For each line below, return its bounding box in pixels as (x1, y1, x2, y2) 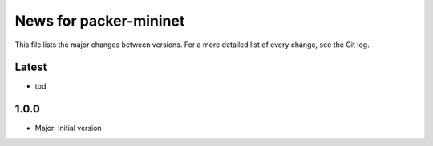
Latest (14, 61, 47, 74)
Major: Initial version (34, 124, 102, 133)
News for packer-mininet (14, 12, 185, 30)
